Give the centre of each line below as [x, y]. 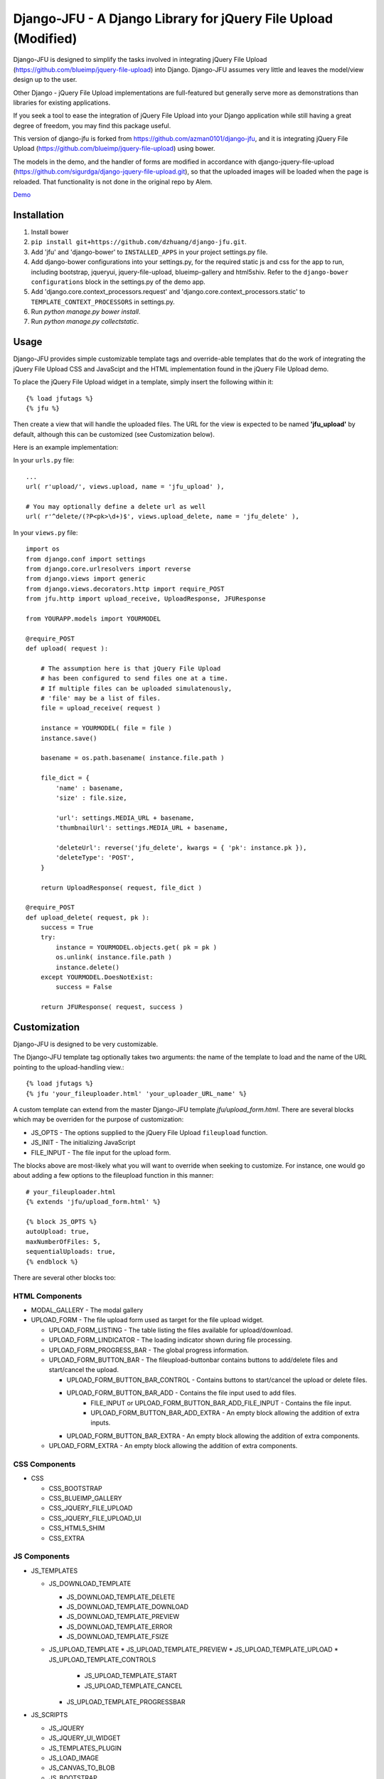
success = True [67, 928]
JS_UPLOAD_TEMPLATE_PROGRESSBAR [126, 1702]
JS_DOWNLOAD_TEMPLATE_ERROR [119, 1627]
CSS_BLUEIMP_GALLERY [85, 1499]
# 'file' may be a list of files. [101, 698]
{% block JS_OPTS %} [62, 1221]
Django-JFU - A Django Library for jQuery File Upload [173, 19]
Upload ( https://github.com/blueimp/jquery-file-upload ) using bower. [114, 149]
